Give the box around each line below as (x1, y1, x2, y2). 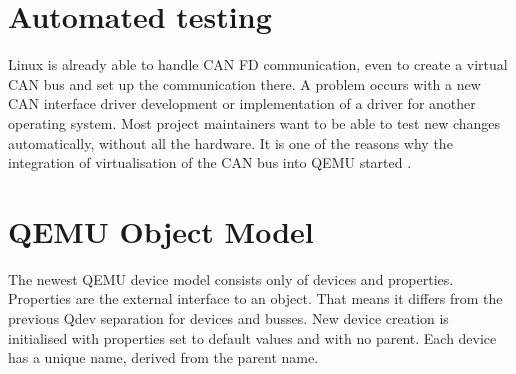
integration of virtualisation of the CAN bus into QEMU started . (8, 152, 412, 173)
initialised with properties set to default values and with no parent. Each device (8, 327, 497, 348)
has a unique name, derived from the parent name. (8, 347, 319, 368)
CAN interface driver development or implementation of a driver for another (8, 93, 476, 114)
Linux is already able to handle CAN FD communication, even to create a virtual (8, 54, 508, 75)
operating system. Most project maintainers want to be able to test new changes (8, 112, 501, 133)
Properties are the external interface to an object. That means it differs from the (8, 288, 503, 309)
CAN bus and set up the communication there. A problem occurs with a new (8, 73, 481, 94)
